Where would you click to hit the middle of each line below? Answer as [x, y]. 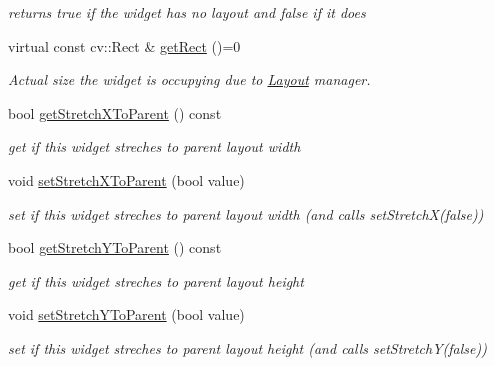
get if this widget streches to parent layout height [156, 280]
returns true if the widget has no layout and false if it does [187, 12]
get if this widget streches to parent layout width [154, 146]
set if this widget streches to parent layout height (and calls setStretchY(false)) [247, 347]
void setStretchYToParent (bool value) [126, 314]
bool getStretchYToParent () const [115, 247]
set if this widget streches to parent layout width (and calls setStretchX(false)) [246, 213]
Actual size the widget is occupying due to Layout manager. [189, 79]
